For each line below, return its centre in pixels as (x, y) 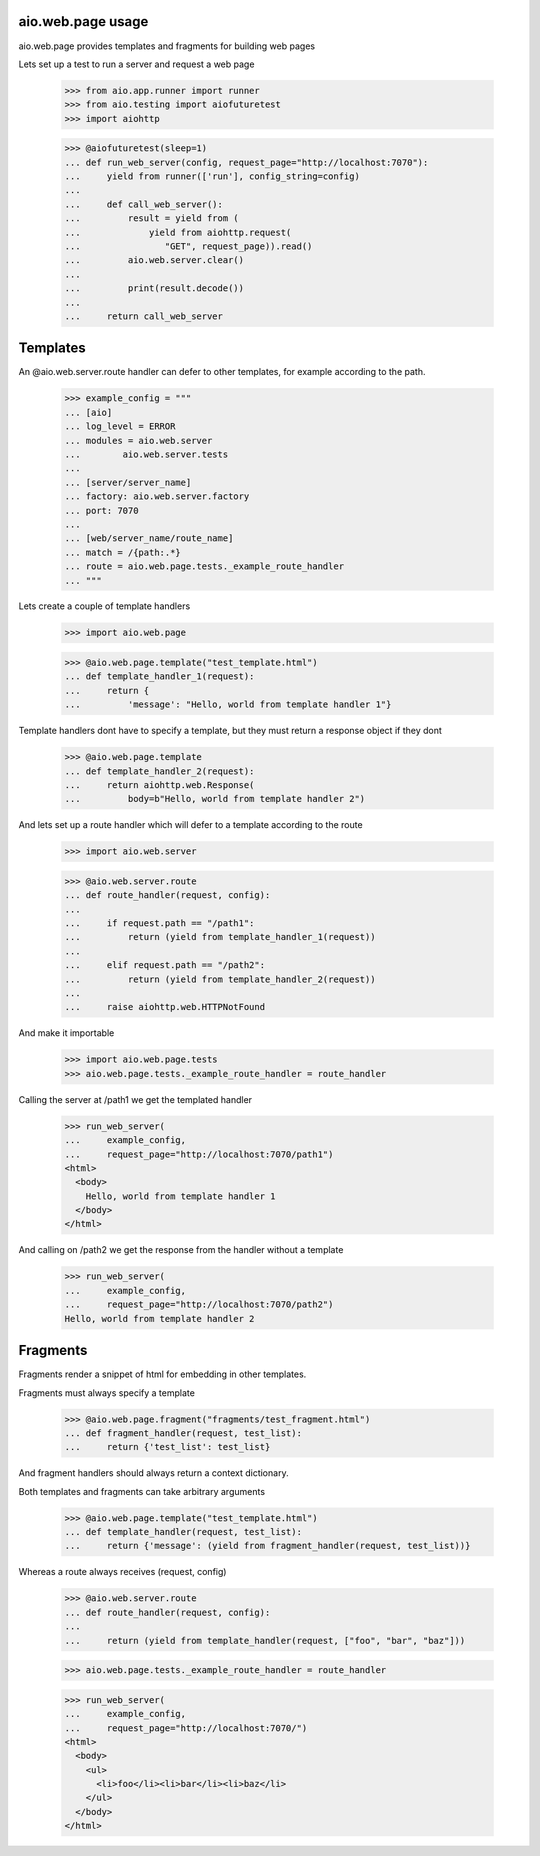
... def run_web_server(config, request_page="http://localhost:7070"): (246, 162)
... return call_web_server (144, 316)
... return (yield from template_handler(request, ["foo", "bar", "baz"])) (265, 1640)
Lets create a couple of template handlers (104, 606)
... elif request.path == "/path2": (164, 965)
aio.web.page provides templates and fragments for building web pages (166, 46)
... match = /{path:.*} (123, 552)
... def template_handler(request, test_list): (183, 1532)
